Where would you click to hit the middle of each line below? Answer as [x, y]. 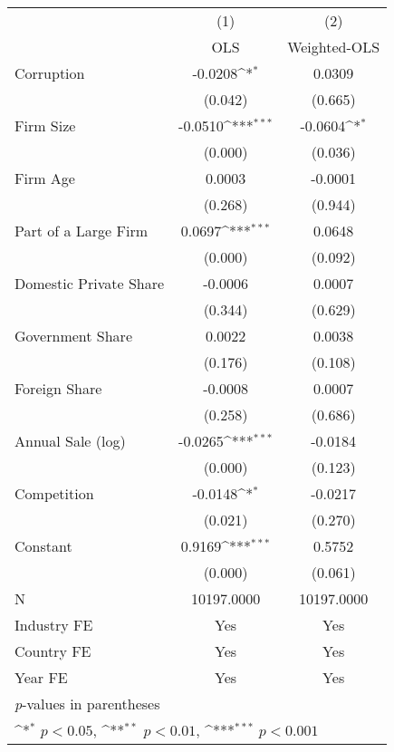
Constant [43, 546]
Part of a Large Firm [82, 231]
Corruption [50, 73]
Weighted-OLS [334, 47]
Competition [54, 493]
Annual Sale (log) [70, 441]
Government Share [73, 336]
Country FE [53, 651]
